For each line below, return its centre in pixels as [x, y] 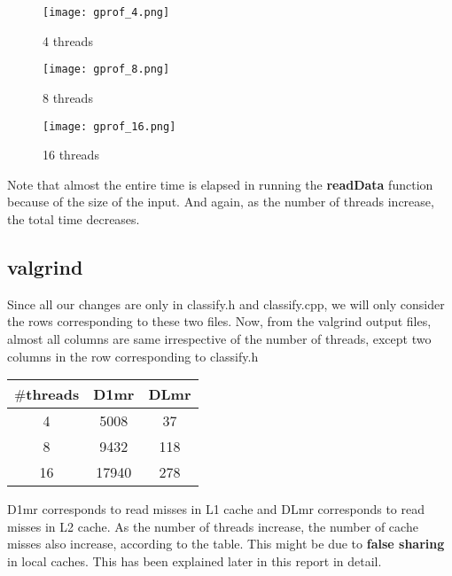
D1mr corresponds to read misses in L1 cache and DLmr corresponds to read [216, 509]
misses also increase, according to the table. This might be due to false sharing [226, 544]
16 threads [71, 155]
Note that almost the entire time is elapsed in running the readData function [220, 184]
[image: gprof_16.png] [109, 126]
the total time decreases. [74, 218]
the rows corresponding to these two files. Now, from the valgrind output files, [219, 321]
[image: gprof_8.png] [106, 70]
